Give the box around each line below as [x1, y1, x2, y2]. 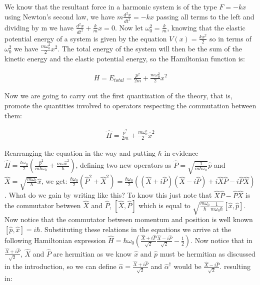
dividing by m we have [4, 22, 74, 32]
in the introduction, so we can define [4, 261, 116, 272]
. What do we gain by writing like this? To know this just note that [4, 190, 212, 200]
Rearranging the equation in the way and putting [4, 148, 156, 158]
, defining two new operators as [75, 160, 171, 170]
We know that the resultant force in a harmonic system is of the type [4, 1, 217, 11]
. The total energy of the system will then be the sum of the [57, 43, 242, 54]
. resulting [219, 261, 250, 272]
